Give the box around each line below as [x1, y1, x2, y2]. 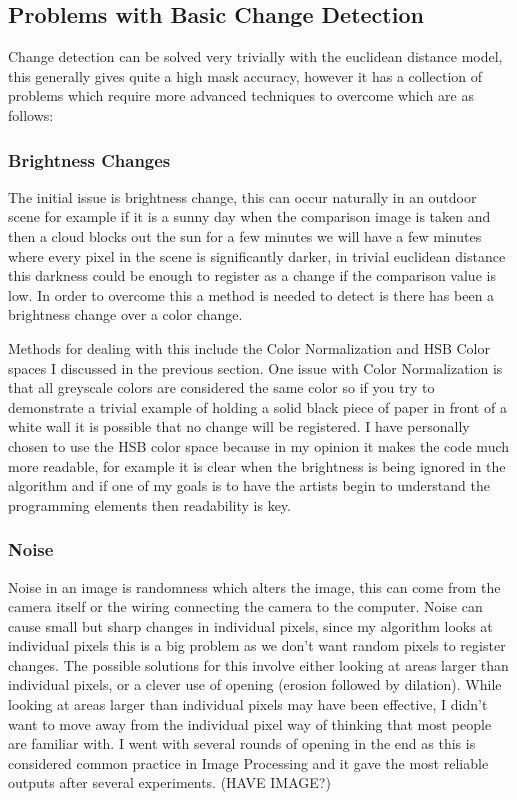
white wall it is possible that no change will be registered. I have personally [8, 416, 470, 437]
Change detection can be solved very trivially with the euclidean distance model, [8, 46, 503, 67]
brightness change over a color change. [8, 304, 243, 325]
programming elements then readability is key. [8, 494, 291, 515]
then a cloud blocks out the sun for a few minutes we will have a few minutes [8, 225, 482, 246]
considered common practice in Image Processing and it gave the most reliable [8, 752, 489, 773]
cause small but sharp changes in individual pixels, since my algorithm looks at [8, 615, 493, 636]
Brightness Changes [8, 147, 171, 172]
